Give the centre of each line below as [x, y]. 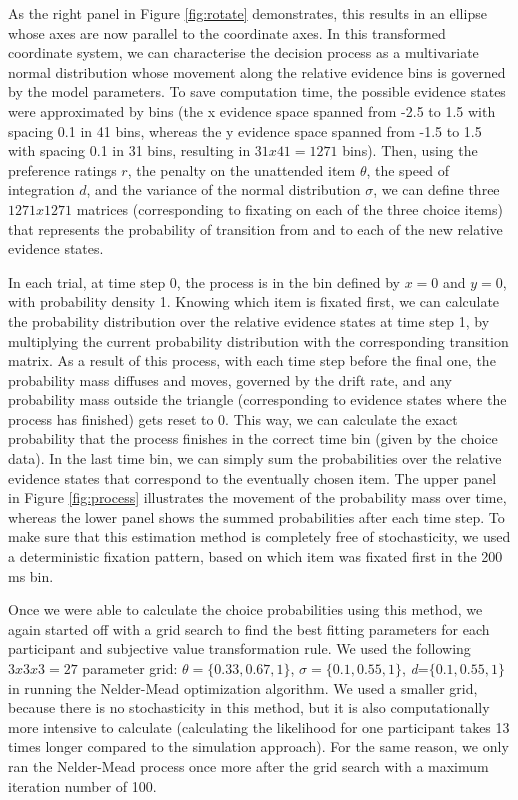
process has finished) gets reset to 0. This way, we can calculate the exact [233, 418]
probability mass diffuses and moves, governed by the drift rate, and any [230, 379]
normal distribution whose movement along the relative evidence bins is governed [257, 71]
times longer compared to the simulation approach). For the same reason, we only [258, 746]
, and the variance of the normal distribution [223, 189]
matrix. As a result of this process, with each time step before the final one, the [252, 360]
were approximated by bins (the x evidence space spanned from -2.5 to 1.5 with [252, 110]
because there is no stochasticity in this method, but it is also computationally [249, 707]
